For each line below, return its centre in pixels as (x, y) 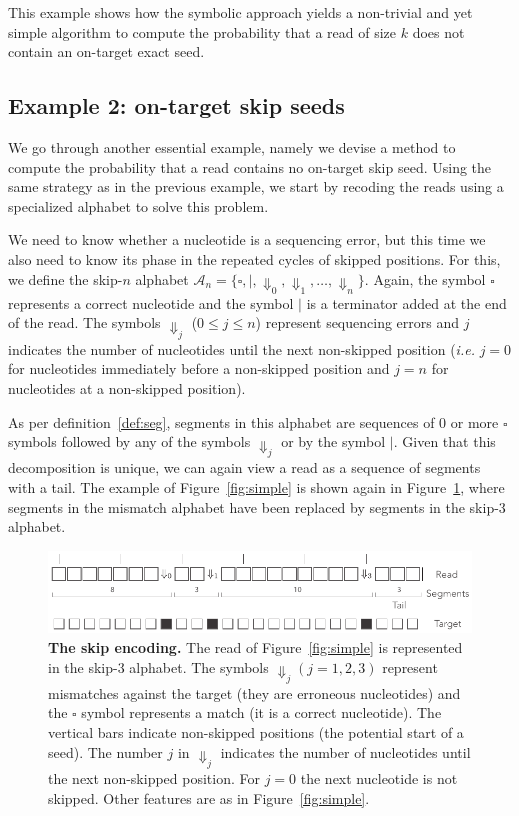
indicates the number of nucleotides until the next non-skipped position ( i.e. (241, 348)
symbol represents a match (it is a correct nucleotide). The (261, 712)
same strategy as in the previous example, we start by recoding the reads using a (256, 186)
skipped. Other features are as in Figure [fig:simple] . (209, 797)
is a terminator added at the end (406, 302)
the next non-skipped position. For (154, 777)
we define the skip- (65, 278)
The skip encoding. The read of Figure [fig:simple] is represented (255, 647)
